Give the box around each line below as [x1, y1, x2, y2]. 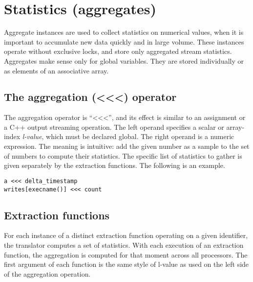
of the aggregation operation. [4, 268, 91, 279]
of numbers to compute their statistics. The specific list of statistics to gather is [4, 150, 242, 161]
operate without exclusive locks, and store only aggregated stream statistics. [4, 46, 232, 56]
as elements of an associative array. [4, 65, 109, 75]
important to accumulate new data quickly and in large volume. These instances [4, 36, 244, 47]
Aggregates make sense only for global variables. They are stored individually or [4, 55, 244, 66]
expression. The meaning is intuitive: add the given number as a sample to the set [4, 141, 250, 151]
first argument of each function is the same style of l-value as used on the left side [4, 259, 249, 269]
